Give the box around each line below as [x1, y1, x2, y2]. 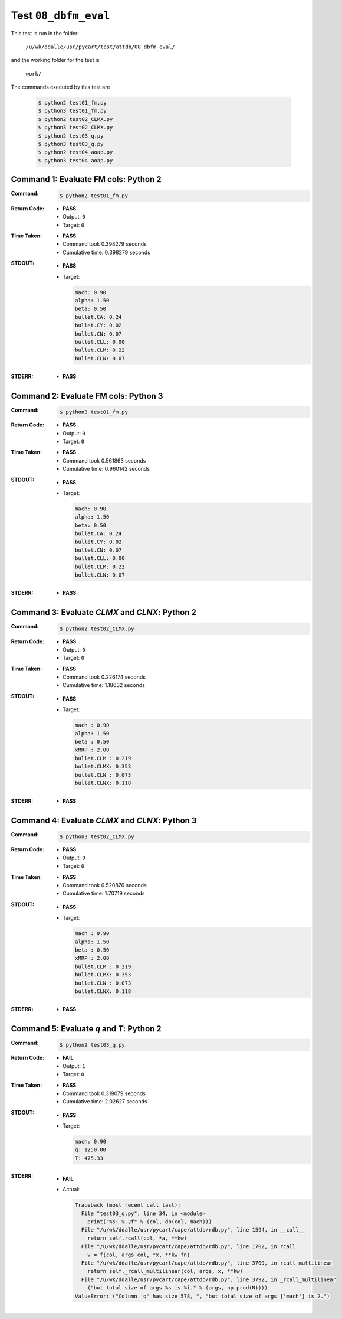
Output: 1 [63, 1062, 85, 1069]
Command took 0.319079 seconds [63, 1090, 146, 1097]
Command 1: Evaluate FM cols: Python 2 [11, 174, 162, 184]
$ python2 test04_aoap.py [38, 149, 113, 156]
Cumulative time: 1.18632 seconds [63, 682, 146, 689]
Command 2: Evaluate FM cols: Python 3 [11, 390, 163, 401]
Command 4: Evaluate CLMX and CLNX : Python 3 [11, 815, 197, 825]
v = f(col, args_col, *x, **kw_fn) [87, 1251, 190, 1258]
